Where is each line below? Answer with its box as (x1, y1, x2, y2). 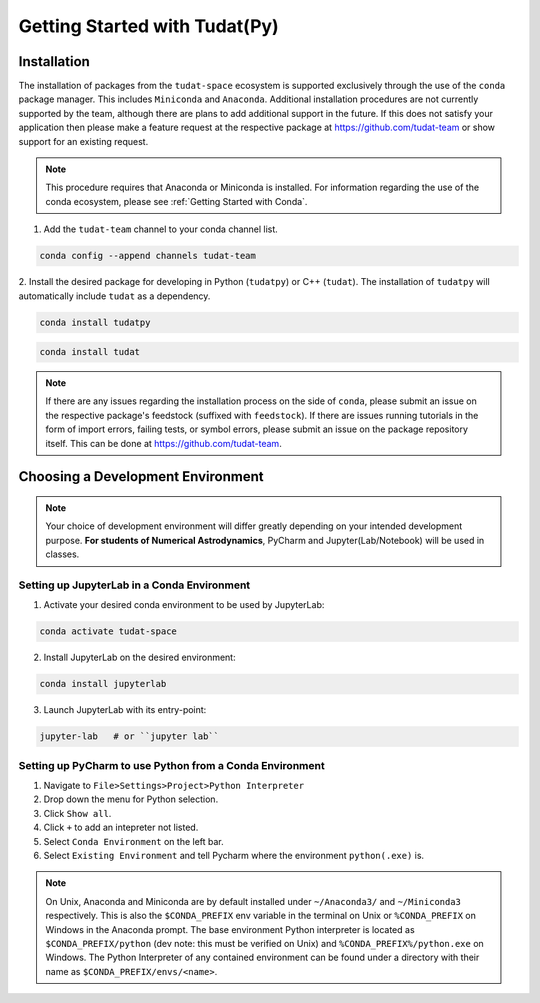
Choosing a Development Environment (18, 468, 264, 485)
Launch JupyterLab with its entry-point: (43, 704, 207, 716)
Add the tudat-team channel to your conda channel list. (43, 223, 279, 235)
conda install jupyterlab (39, 678, 167, 690)
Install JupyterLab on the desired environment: (43, 651, 236, 664)
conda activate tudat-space (39, 626, 177, 637)
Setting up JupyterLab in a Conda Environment (18, 578, 251, 592)
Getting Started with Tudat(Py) (18, 15, 279, 37)
